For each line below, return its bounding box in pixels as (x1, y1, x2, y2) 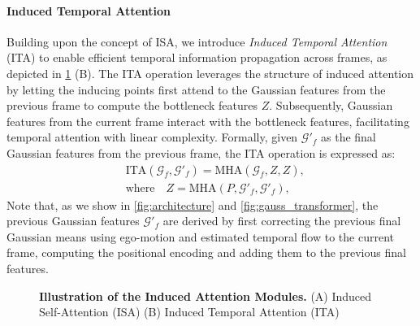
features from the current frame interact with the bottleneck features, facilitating (6, 112, 409, 129)
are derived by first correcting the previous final (162, 212, 401, 229)
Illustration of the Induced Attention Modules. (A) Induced (39, 287, 372, 304)
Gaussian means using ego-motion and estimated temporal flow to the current (6, 228, 394, 245)
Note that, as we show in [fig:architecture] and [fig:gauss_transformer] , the (6, 196, 379, 213)
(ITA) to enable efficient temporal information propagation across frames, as (6, 49, 388, 66)
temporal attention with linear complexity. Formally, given (6, 128, 298, 146)
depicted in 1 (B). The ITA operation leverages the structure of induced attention (6, 64, 414, 81)
